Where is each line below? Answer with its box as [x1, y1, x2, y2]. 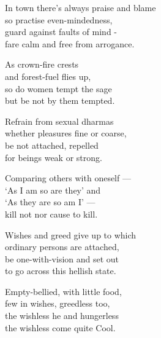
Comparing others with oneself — [5, 171, 131, 184]
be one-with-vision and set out [5, 252, 119, 265]
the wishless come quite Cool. [5, 321, 116, 334]
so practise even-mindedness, [5, 13, 113, 26]
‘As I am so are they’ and [5, 183, 101, 196]
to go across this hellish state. [5, 264, 116, 277]
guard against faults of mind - [5, 25, 117, 38]
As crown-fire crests [5, 58, 79, 71]
